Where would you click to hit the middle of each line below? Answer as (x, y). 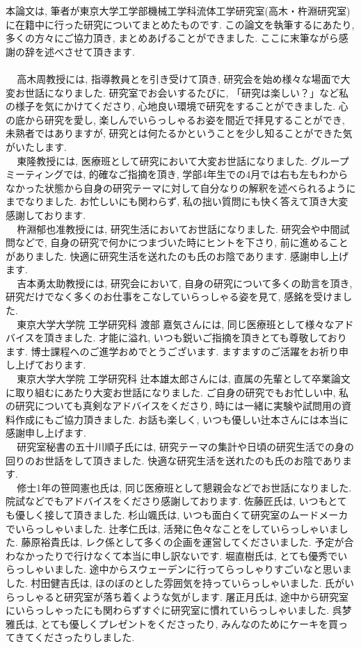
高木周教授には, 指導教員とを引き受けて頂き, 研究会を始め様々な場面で (179, 78)
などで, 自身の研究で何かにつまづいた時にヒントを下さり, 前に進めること (182, 242)
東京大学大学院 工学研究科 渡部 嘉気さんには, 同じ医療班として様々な (176, 324)
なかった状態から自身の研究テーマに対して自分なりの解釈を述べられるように (181, 187)
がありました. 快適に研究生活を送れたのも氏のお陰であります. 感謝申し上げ (177, 256)
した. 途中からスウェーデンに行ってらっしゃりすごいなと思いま (208, 569)
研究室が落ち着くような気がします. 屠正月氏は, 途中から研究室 (206, 596)
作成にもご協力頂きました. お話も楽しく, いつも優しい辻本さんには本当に (182, 419)
